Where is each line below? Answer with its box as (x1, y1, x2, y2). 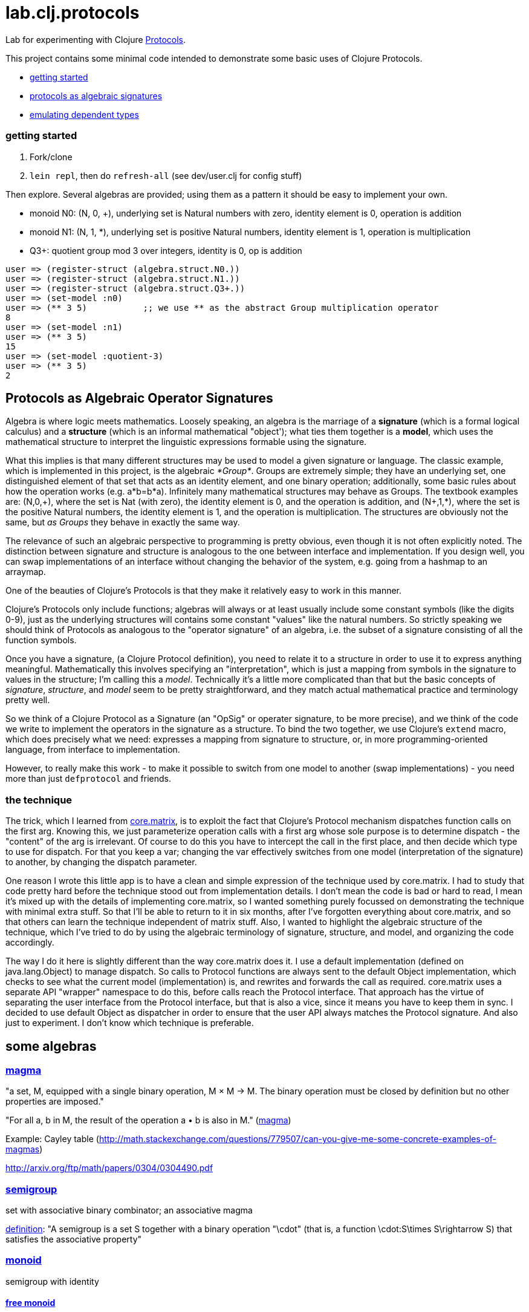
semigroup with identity (5, 1276, 99, 1287)
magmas (5, 1144, 40, 1155)
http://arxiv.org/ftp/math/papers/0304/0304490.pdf (5, 1163, 213, 1174)
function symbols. (5, 635, 77, 646)
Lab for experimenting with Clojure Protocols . (5, 34, 186, 45)
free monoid (5, 1297, 56, 1308)
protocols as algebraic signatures (30, 90, 163, 101)
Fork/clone (30, 151, 73, 162)
